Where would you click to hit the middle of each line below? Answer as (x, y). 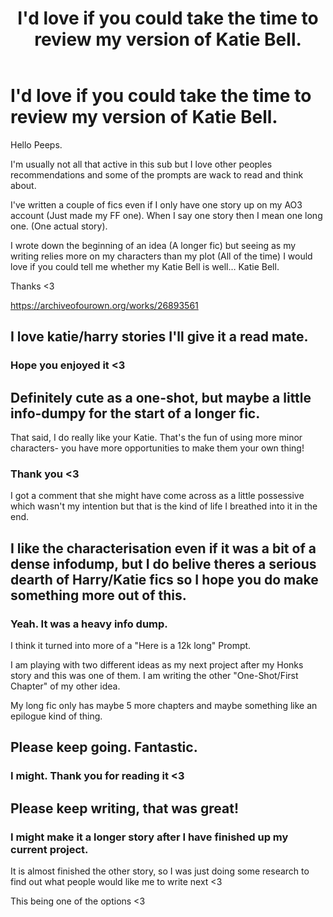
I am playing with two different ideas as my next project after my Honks (157, 665)
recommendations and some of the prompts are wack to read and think (157, 174)
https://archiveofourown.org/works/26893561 (104, 305)
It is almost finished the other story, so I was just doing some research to (160, 871)
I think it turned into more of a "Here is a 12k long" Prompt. (131, 646)
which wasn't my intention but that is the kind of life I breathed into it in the (164, 506)
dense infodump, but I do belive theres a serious (163, 563)
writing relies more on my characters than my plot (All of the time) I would (161, 256)
